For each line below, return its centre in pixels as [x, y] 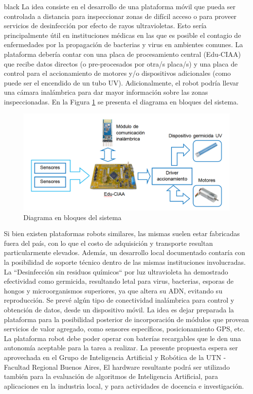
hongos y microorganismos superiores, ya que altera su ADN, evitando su [113, 290]
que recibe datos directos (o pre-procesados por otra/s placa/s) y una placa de [121, 63]
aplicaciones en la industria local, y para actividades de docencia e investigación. [124, 385]
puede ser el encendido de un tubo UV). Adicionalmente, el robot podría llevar [121, 82]
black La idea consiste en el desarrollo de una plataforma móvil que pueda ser [120, 6]
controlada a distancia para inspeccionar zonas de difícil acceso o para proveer [120, 16]
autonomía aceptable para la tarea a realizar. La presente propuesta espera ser [121, 348]
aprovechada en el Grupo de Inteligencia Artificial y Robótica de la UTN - [115, 357]
